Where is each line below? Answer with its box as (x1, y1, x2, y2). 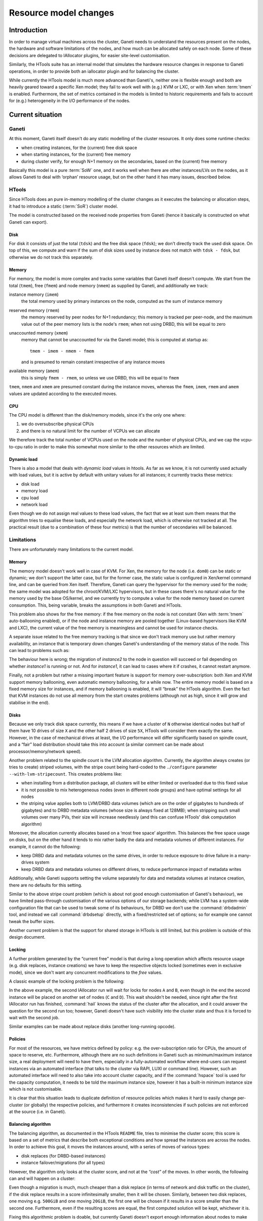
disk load (21, 481, 40, 487)
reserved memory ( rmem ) (9, 307, 59, 313)
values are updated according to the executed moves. (9, 391, 117, 397)
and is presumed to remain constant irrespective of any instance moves (21, 359, 165, 365)
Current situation (9, 110, 62, 119)
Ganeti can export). (9, 219, 48, 225)
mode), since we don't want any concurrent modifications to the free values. (9, 969, 163, 975)
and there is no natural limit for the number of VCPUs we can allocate (21, 428, 160, 434)
